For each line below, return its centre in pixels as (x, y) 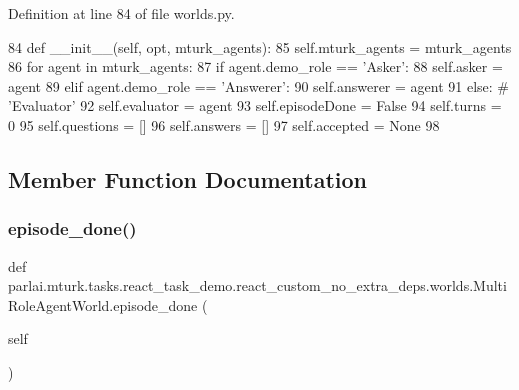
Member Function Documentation (188, 178)
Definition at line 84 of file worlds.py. (121, 13)
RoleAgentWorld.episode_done (103, 304)
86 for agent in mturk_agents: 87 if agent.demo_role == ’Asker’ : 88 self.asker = (255, 66)
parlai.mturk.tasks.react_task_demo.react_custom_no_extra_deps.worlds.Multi (257, 285)
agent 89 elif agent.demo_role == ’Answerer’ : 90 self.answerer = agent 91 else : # (259, 85)
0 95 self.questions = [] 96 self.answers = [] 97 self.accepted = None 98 (224, 124)
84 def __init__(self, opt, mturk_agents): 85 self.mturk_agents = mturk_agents (260, 46)
